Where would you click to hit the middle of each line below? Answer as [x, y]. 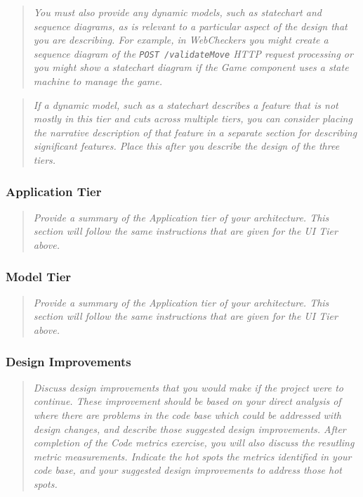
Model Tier [39, 276]
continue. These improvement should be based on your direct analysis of [187, 401]
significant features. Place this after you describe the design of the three [186, 146]
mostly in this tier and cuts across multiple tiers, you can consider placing [193, 118]
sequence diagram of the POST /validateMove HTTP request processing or [193, 53]
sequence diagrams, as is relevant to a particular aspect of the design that [190, 26]
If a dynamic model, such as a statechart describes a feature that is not [186, 104]
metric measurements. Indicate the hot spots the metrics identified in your [192, 456]
